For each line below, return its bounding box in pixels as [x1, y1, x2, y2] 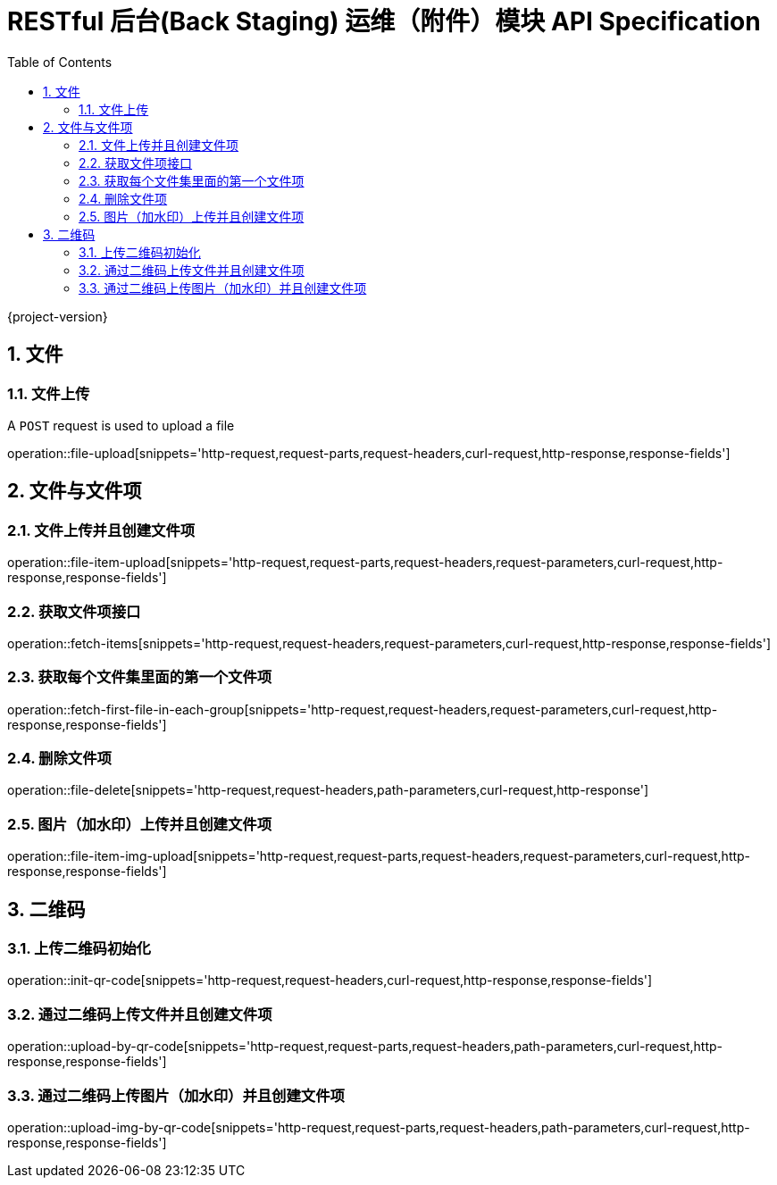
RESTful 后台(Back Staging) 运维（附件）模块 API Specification [7, 6, 761, 37]
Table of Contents [7, 54, 113, 70]
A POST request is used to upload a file [7, 417, 235, 433]
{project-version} [7, 308, 108, 324]
